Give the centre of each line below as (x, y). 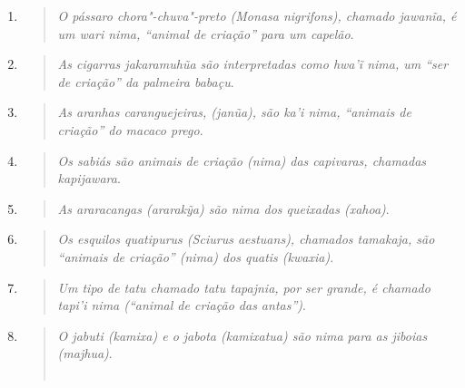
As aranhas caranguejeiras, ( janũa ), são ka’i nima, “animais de (234, 112)
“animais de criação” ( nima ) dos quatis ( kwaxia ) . (196, 256)
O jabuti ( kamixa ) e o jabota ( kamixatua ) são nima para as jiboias (242, 335)
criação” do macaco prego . (130, 129)
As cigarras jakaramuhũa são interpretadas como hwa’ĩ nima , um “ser (253, 64)
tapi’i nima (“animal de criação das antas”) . (182, 305)
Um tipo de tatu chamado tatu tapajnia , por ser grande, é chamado (244, 287)
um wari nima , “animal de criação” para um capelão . (206, 33)
